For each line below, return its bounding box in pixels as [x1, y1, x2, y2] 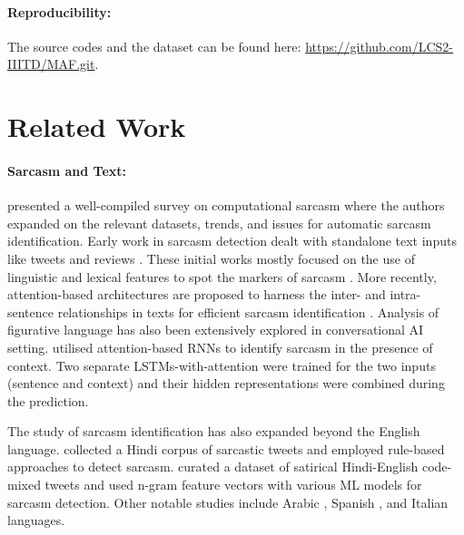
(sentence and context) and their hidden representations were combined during [7, 374, 445, 393]
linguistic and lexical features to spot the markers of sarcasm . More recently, [7, 267, 437, 286]
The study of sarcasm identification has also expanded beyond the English [7, 422, 420, 441]
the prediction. [7, 391, 89, 410]
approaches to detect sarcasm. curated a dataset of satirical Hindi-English [7, 457, 419, 476]
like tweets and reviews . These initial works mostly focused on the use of [7, 248, 415, 267]
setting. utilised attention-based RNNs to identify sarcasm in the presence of [7, 337, 433, 356]
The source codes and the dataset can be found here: [7, 36, 301, 55]
